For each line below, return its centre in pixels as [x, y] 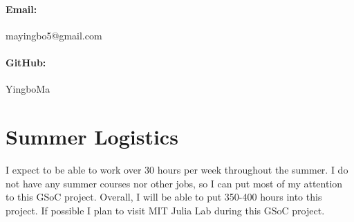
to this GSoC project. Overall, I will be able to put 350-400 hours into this [164, 197]
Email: [21, 9]
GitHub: [26, 62]
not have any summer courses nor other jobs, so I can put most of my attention [174, 183]
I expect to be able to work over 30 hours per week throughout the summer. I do [177, 169]
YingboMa [28, 89]
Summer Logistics [92, 136]
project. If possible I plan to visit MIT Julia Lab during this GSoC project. [165, 210]
